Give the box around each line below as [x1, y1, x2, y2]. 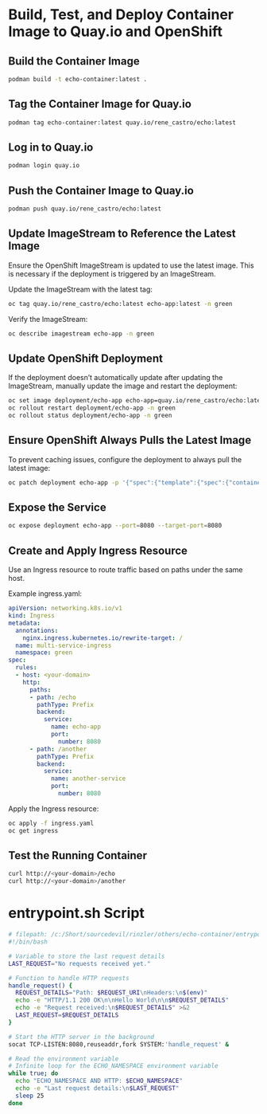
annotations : [15, 626, 59, 634]
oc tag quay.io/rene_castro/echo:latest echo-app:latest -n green [8, 300, 233, 308]
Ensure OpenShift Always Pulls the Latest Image [8, 433, 252, 447]
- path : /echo [29, 693, 77, 701]
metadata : [8, 619, 41, 627]
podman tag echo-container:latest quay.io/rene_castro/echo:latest [8, 118, 237, 127]
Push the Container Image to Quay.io [8, 183, 195, 197]
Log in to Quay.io [8, 140, 94, 154]
